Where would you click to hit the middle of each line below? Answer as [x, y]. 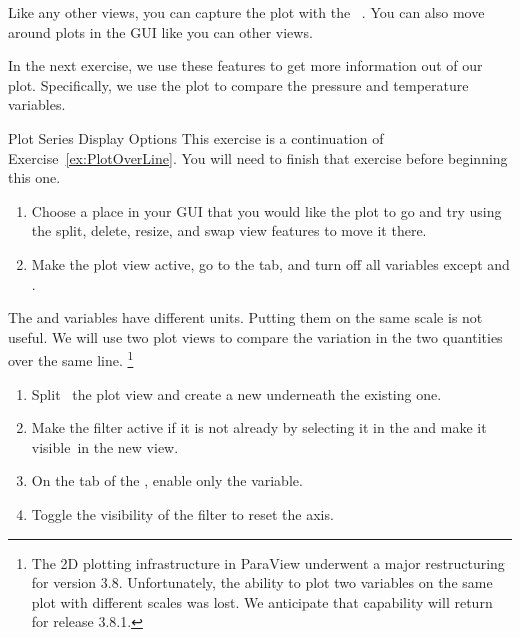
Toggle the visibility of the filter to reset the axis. [182, 513]
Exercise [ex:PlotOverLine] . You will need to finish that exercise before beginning [258, 157]
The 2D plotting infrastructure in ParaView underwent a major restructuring [268, 562]
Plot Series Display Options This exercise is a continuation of [196, 137]
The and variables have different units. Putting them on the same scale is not [245, 317]
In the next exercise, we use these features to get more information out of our [245, 65]
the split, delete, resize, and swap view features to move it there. [229, 230]
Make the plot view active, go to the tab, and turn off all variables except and [270, 263]
